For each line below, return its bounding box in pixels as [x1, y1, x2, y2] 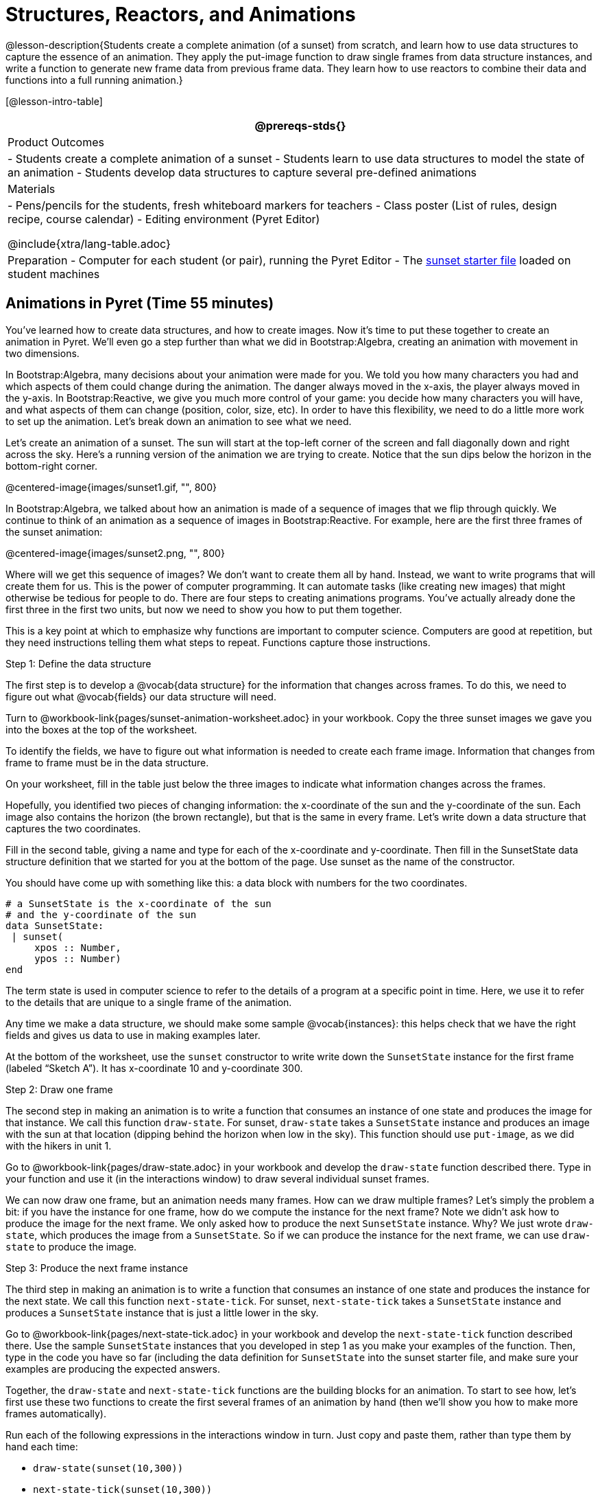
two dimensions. [5, 347, 80, 359]
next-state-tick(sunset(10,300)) [33, 1483, 213, 1495]
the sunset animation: [5, 525, 103, 538]
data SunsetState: [5, 919, 104, 931]
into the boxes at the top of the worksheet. [5, 723, 197, 735]
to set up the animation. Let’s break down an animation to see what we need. [5, 415, 352, 427]
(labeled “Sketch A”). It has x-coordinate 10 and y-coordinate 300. [5, 1062, 303, 1074]
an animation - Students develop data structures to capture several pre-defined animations [8, 165, 477, 179]
